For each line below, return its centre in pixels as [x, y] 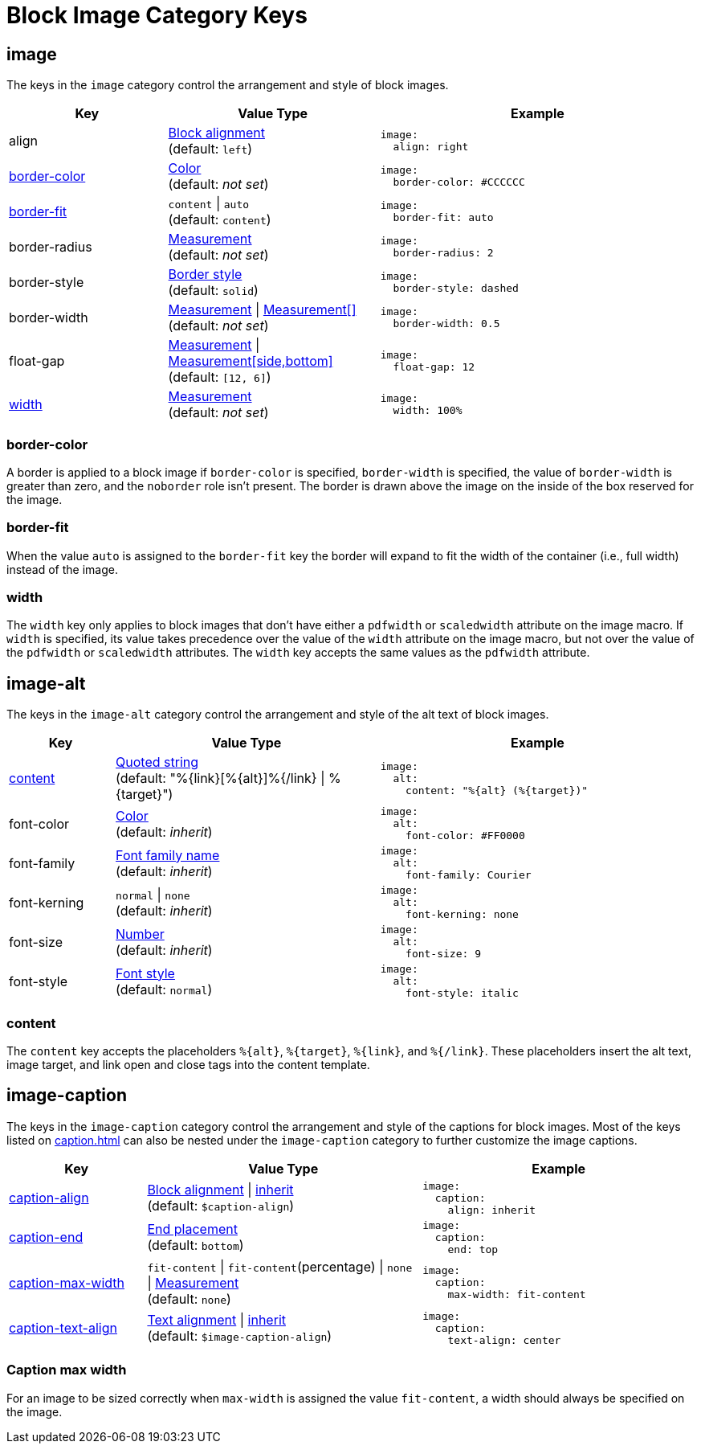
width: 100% [428, 411]
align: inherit [492, 1210]
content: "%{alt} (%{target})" [497, 790]
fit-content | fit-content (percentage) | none [280, 1266]
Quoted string [157, 762]
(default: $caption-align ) [221, 1206]
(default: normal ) [164, 989]
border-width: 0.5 [446, 324]
